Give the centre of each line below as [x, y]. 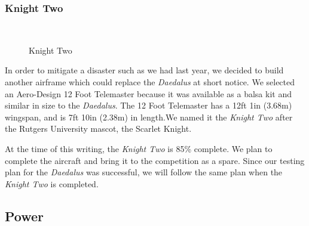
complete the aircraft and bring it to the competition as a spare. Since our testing [155, 160]
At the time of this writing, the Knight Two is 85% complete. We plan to [139, 148]
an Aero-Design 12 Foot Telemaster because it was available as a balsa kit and [148, 93]
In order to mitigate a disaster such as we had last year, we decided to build [144, 70]
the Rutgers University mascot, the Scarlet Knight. [98, 129]
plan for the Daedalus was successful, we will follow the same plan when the [144, 172]
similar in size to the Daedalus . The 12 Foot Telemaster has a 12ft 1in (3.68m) [149, 105]
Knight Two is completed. [52, 183]
